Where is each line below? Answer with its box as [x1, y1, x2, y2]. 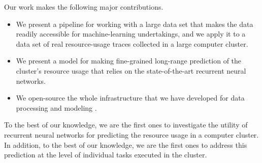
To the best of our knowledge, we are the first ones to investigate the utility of [4, 119, 248, 130]
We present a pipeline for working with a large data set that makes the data [16, 18, 253, 29]
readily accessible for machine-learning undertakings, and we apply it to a [16, 28, 246, 39]
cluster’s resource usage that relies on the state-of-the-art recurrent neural [16, 65, 246, 76]
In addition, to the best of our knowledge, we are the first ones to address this [4, 139, 247, 150]
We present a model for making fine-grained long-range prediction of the [16, 55, 242, 66]
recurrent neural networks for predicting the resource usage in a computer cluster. [4, 129, 259, 140]
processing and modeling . [16, 102, 97, 113]
